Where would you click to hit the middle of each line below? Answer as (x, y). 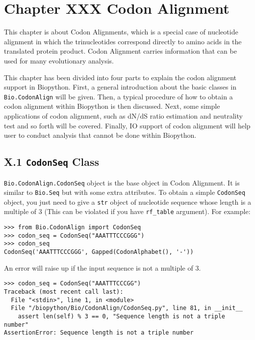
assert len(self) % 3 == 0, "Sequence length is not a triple (122, 316)
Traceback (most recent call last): (64, 292)
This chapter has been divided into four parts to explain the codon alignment (120, 77)
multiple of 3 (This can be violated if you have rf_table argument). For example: (127, 211)
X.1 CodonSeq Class (52, 162)
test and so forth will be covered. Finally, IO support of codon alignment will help (127, 125)
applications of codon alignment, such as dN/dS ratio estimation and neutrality (123, 115)
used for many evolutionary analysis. (59, 60)
